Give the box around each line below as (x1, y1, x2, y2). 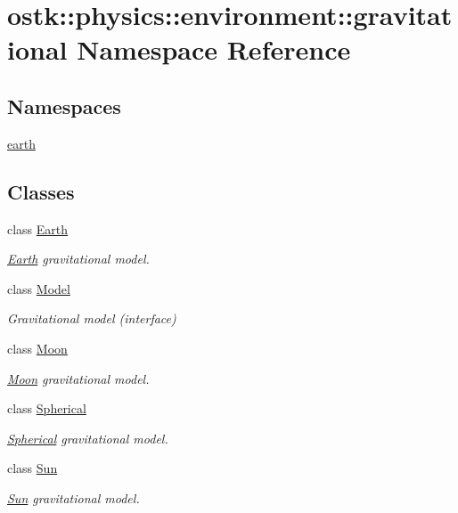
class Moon (7, 338, 68, 357)
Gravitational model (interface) (7, 309, 176, 328)
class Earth (7, 219, 69, 238)
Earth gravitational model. (7, 249, 150, 268)
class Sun (7, 459, 58, 477)
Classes (7, 177, 75, 205)
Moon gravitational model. (7, 369, 150, 387)
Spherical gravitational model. (7, 428, 168, 447)
